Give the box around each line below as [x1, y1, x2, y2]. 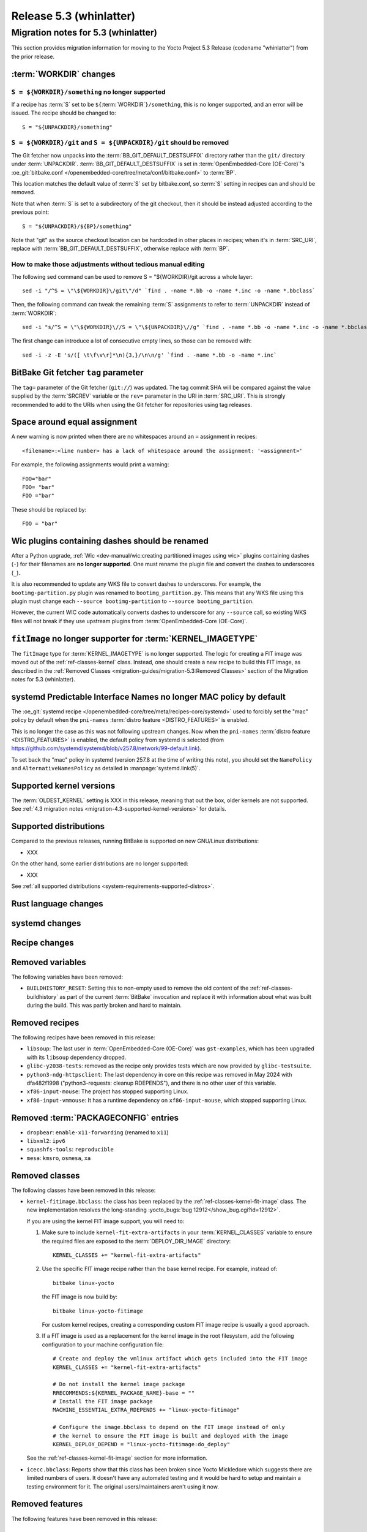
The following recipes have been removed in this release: [11, 1033, 155, 1041]
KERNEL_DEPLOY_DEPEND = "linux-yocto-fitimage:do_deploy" [53, 1441, 231, 1448]
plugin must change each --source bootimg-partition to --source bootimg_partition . [11, 597, 254, 605]
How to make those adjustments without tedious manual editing [11, 260, 205, 269]
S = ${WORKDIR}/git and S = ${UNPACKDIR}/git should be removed [11, 138, 229, 147]
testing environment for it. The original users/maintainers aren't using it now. [26, 1483, 220, 1490]
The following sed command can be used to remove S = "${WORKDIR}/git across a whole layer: [11, 273, 253, 280]
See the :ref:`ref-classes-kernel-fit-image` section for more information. [26, 1454, 208, 1462]
